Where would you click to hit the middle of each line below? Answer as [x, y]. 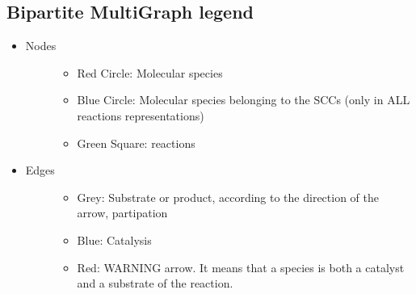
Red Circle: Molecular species [150, 72]
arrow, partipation [122, 213]
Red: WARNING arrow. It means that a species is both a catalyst [241, 267]
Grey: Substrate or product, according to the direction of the [228, 197]
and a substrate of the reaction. [155, 283]
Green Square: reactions [136, 143]
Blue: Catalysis [114, 239]
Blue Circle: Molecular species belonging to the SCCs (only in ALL [244, 100]
